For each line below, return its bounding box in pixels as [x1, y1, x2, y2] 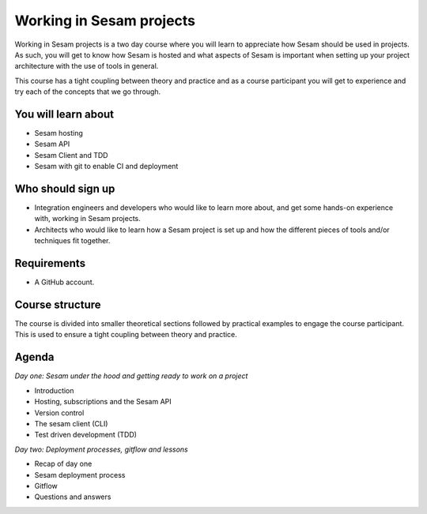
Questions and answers [34, 492, 111, 501]
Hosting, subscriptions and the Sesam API [34, 397, 172, 407]
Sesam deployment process [34, 470, 126, 479]
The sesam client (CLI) [34, 418, 108, 428]
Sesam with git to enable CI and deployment [34, 162, 179, 171]
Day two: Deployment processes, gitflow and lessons [14, 445, 189, 454]
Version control [34, 407, 85, 418]
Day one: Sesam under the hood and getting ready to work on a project [14, 371, 248, 381]
